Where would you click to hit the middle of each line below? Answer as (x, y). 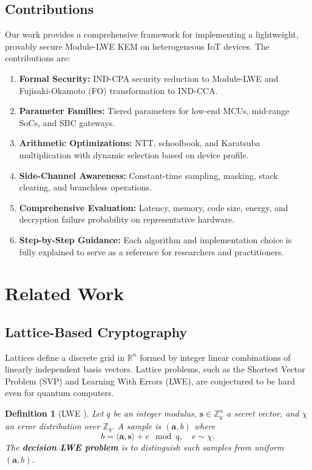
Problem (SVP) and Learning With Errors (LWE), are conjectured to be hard (150, 381)
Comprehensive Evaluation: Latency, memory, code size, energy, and (154, 207)
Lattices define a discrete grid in (65, 357)
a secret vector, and (263, 413)
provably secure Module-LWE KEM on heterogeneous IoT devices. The (137, 46)
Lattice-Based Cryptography (96, 331)
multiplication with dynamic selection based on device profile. (134, 154)
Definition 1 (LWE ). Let (54, 413)
